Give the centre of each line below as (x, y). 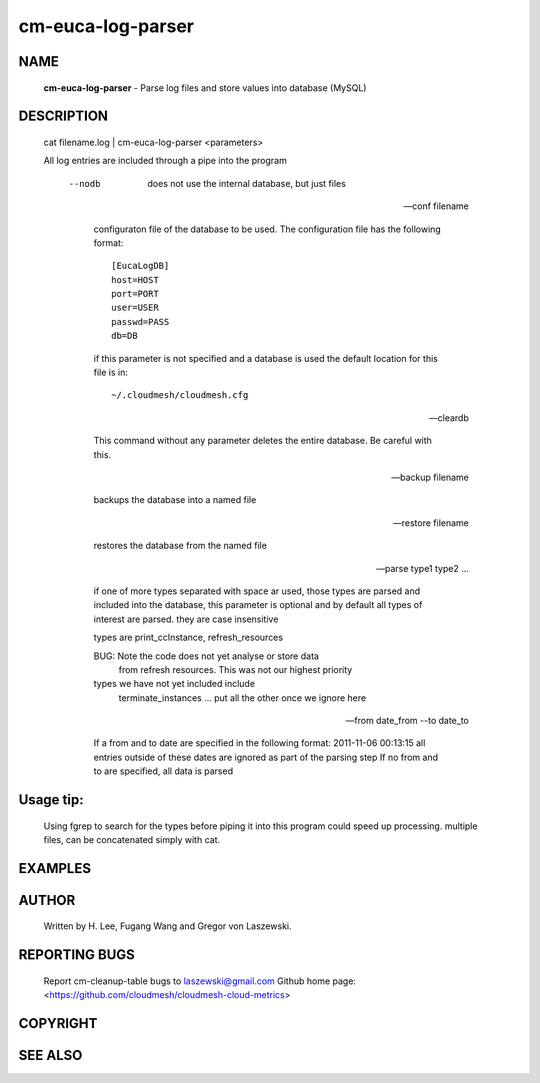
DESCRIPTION (63, 116)
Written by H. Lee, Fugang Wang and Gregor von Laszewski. (167, 926)
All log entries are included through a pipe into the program (165, 161)
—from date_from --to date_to (407, 721)
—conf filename (436, 206)
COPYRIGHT (58, 1023)
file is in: (111, 372)
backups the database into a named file (175, 500)
